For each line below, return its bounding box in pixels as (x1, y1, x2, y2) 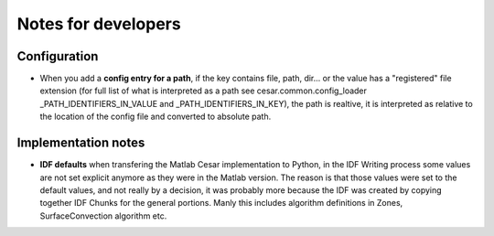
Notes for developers (16, 14, 182, 34)
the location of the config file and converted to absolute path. (39, 111, 272, 123)
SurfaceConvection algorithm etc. (39, 210, 167, 221)
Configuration (16, 48, 99, 64)
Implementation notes (16, 135, 145, 151)
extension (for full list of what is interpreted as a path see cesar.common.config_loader (39, 85, 368, 96)
